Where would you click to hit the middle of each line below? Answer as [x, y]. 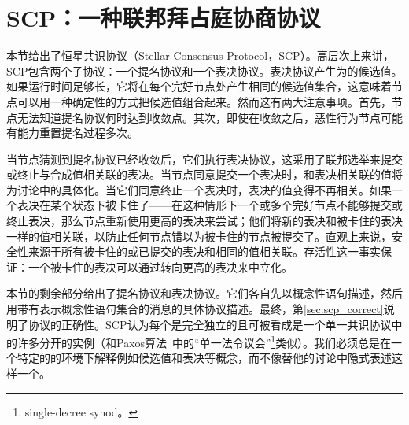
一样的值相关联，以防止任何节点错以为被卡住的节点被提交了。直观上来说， [199, 236]
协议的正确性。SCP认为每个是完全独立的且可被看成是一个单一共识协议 [210, 324]
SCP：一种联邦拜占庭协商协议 [164, 18]
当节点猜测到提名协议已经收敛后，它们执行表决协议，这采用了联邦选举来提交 [204, 159]
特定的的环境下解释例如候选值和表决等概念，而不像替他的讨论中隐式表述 [204, 358]
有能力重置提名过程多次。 [72, 133]
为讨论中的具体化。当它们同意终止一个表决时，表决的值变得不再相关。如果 [199, 189]
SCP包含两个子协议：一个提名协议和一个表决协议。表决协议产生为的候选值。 [204, 70]
